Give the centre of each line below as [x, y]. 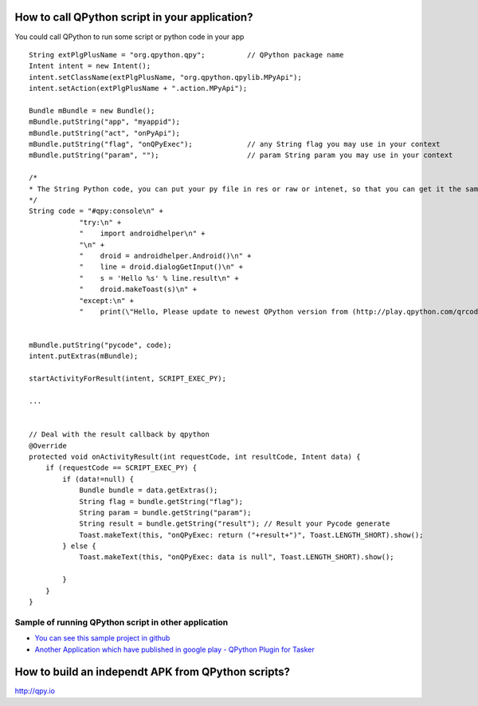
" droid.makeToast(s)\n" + [138, 290]
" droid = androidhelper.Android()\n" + [165, 256]
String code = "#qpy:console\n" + [96, 211]
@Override [48, 446]
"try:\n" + [100, 222]
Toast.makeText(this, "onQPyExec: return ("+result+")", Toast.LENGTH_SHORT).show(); [251, 535]
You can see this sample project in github [102, 638]
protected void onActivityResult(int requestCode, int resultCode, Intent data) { [195, 456]
